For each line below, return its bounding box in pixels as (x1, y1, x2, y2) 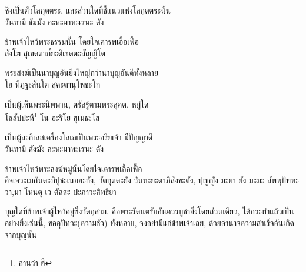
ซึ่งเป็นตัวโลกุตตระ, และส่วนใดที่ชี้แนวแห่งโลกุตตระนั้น (5, 4, 171, 16)
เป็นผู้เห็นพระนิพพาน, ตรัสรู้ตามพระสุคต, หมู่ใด (5, 98, 149, 110)
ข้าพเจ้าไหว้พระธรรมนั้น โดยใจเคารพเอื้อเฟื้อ (5, 35, 139, 48)
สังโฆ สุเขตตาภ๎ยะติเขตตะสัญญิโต (5, 46, 106, 59)
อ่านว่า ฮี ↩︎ (18, 257, 52, 269)
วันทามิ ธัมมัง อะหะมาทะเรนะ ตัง (5, 15, 104, 28)
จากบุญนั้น (5, 228, 37, 240)
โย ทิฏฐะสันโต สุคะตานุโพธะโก (5, 78, 101, 90)
